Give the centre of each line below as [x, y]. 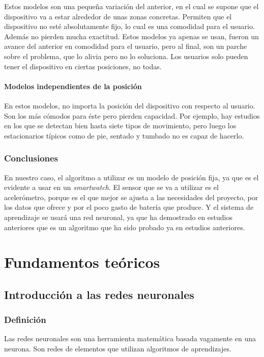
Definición [25, 320]
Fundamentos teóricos [82, 262]
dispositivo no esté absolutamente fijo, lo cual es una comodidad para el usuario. [129, 26]
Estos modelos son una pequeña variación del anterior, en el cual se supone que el [131, 6]
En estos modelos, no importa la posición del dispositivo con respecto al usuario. [130, 105]
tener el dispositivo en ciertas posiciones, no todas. [83, 66]
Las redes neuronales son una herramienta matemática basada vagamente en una [130, 338]
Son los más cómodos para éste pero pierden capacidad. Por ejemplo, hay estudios [132, 115]
